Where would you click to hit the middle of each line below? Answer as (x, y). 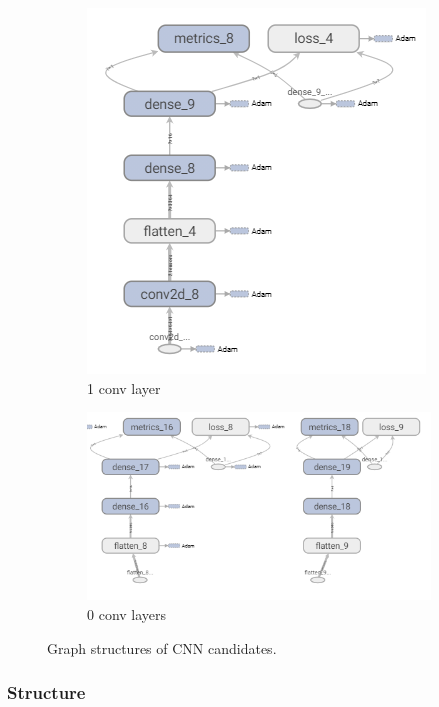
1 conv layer (124, 387)
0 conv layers (127, 614)
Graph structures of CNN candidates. (162, 647)
